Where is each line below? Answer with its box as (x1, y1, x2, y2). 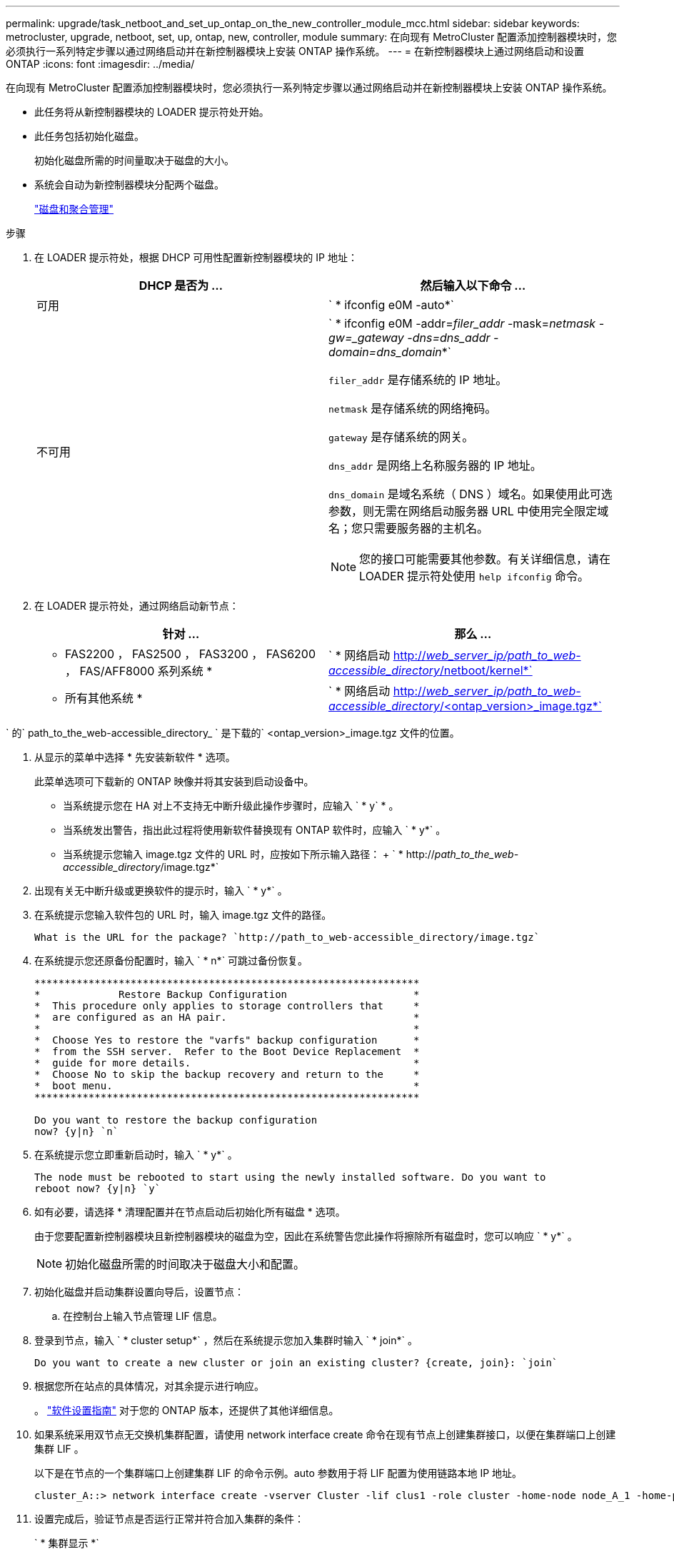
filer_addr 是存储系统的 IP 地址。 (328, 373, 508, 387)
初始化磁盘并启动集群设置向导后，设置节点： (34, 1286, 244, 1298)
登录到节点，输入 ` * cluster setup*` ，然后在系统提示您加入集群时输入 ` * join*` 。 (34, 1334, 418, 1346)
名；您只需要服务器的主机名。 (328, 521, 489, 535)
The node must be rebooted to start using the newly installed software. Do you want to (34, 1171, 546, 1183)
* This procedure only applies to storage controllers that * (34, 1000, 420, 1011)
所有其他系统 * (65, 691, 143, 705)
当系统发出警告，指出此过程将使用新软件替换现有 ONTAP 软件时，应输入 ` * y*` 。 (63, 824, 446, 836)
